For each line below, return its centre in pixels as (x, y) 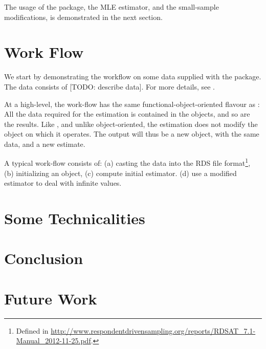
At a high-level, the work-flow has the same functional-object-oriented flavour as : (132, 104)
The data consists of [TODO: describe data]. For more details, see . (110, 86)
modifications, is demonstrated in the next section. (83, 17)
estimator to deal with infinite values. (63, 183)
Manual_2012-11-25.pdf (53, 341)
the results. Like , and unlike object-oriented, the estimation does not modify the (131, 124)
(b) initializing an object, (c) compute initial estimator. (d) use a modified (120, 173)
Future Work (51, 298)
